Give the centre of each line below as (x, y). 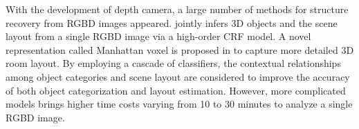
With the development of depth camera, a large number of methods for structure (177, 9)
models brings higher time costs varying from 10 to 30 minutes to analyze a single (179, 104)
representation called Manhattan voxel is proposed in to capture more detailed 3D (180, 49)
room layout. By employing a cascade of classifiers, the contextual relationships (173, 63)
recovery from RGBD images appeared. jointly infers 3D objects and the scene (172, 22)
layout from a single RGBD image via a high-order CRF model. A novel (158, 36)
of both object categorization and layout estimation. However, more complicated (176, 90)
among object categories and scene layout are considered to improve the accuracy (178, 76)
